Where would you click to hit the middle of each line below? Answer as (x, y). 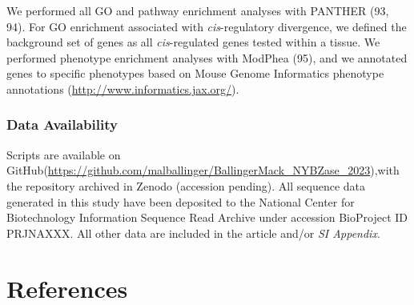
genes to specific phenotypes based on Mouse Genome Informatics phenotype (195, 73)
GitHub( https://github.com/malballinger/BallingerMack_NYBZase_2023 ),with (203, 170)
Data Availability (62, 124)
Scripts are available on (64, 154)
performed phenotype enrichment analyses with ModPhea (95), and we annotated (207, 57)
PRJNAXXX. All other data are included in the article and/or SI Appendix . (193, 233)
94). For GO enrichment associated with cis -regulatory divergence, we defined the (207, 26)
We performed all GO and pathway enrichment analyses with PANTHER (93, (198, 10)
